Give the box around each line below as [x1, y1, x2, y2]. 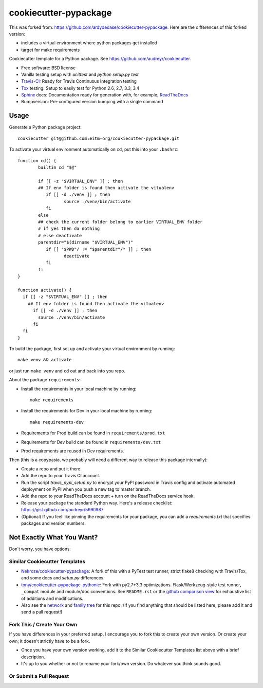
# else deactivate [38, 233, 82, 238]
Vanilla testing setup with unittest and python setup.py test [21, 71, 139, 77]
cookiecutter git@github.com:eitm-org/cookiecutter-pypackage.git [18, 135, 180, 141]
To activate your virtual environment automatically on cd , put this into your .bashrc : [9, 147, 179, 152]
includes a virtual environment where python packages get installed [21, 40, 157, 46]
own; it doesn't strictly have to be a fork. [9, 638, 90, 644]
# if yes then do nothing [38, 226, 100, 231]
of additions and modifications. [21, 595, 84, 601]
